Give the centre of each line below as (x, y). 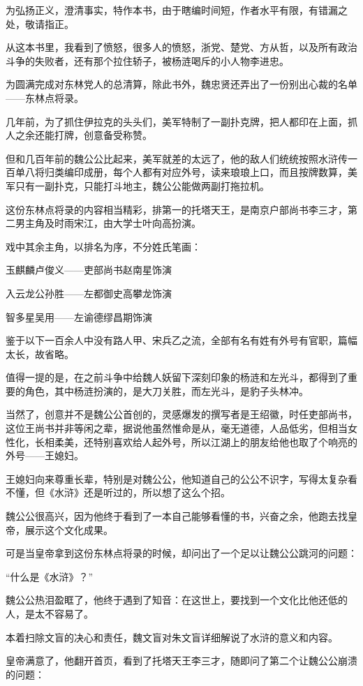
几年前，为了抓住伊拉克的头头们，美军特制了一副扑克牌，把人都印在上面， (177, 121)
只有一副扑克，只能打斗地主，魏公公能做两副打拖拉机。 (142, 185)
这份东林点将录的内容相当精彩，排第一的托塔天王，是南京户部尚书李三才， (177, 209)
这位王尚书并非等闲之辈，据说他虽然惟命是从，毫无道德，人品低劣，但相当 (177, 428)
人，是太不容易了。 (50, 613)
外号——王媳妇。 (45, 455)
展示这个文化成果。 (69, 529)
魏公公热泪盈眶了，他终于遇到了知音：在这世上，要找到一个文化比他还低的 (177, 600)
